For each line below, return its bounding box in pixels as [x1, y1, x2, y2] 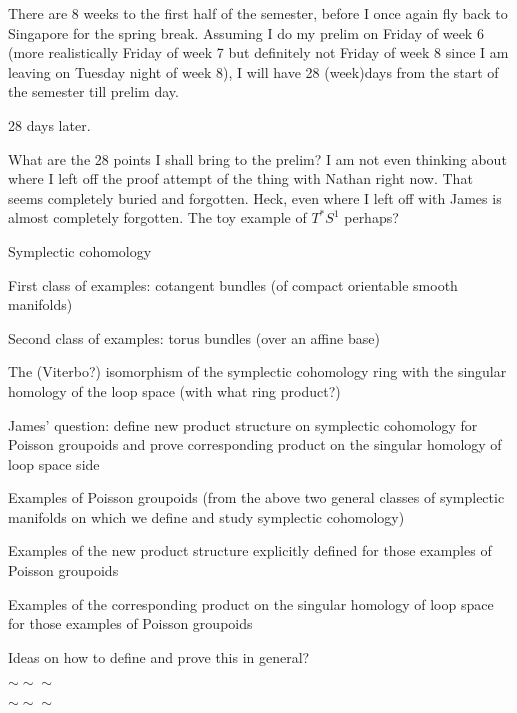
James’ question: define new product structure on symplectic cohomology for [8, 414, 478, 435]
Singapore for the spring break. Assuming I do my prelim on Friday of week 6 [8, 22, 484, 43]
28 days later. [8, 114, 91, 135]
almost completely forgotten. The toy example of [8, 207, 307, 228]
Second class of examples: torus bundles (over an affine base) [8, 327, 380, 348]
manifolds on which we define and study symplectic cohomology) [8, 506, 405, 527]
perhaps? [344, 207, 399, 228]
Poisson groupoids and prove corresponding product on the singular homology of [8, 434, 502, 455]
